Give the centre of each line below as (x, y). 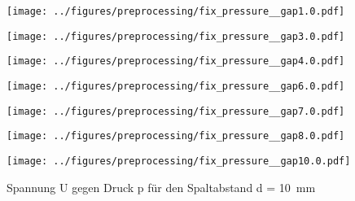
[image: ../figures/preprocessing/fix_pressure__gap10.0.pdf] (179, 161)
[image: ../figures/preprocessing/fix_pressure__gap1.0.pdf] (176, 11)
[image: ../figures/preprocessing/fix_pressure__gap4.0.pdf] (176, 61)
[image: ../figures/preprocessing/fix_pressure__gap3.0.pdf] (176, 36)
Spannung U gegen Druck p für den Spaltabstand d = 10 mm (161, 187)
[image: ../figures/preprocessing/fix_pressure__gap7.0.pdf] (176, 111)
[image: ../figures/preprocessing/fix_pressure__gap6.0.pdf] (176, 86)
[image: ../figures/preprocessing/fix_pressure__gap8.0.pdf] (176, 136)
